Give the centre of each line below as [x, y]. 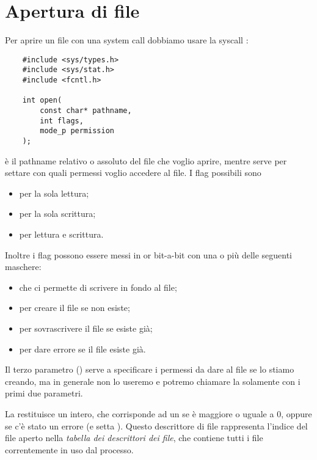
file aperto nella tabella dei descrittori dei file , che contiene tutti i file [134, 438]
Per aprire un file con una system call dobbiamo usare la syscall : [127, 40]
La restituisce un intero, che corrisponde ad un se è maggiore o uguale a [140, 413]
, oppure [297, 413]
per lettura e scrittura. [61, 234]
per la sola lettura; [54, 193]
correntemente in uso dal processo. [69, 449]
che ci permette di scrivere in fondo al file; [98, 287]
